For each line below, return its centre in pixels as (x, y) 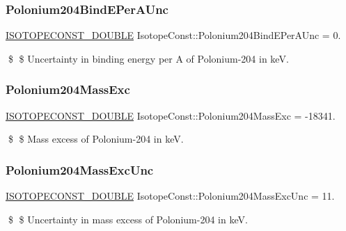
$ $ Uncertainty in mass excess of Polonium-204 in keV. (128, 219)
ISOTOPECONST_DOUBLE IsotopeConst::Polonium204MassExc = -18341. (171, 115)
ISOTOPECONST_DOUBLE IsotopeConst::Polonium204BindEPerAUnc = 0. (173, 35)
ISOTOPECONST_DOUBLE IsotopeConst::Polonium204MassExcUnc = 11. (170, 196)
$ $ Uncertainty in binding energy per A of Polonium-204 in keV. (148, 58)
